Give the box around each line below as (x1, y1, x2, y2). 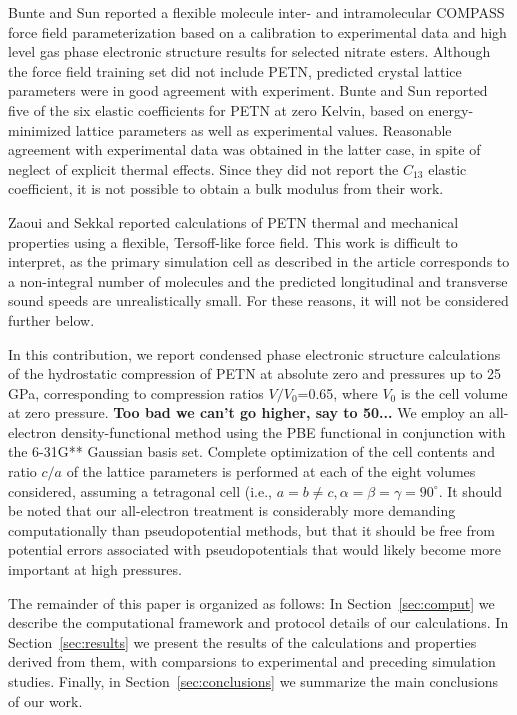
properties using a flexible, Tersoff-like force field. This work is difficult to (8, 231, 458, 252)
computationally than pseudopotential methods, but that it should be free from (8, 519, 495, 540)
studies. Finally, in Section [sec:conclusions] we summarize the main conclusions (8, 671, 499, 691)
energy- (428, 99, 474, 120)
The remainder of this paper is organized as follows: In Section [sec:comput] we (8, 592, 495, 613)
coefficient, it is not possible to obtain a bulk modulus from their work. (8, 178, 444, 199)
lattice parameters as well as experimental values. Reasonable (75, 119, 452, 140)
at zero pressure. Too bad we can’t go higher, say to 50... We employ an (8, 402, 485, 423)
